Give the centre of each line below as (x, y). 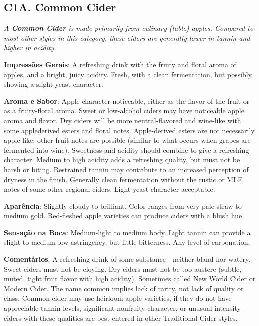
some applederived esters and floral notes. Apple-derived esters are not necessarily (129, 130)
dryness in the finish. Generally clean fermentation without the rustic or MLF (123, 179)
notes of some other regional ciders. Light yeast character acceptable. (110, 189)
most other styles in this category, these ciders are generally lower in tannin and (127, 38)
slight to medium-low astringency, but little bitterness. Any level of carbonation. (127, 242)
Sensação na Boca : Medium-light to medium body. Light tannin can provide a (127, 232)
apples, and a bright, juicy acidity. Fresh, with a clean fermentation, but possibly (128, 74)
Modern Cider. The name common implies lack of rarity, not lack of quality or (124, 288)
